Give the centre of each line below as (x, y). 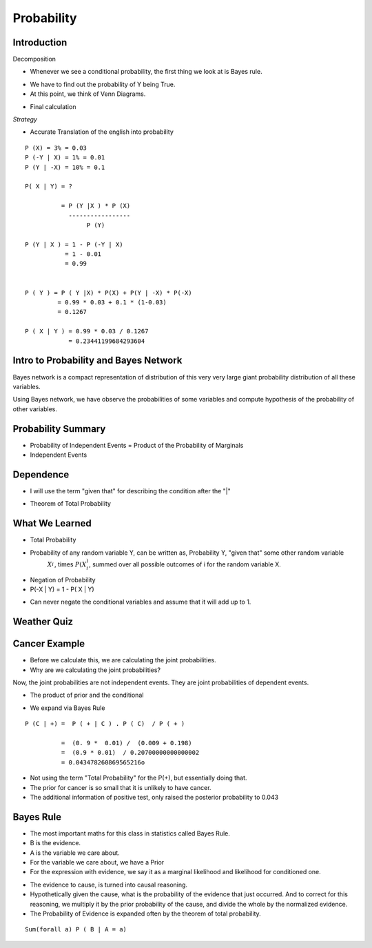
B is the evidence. (55, 843)
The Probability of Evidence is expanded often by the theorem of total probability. (145, 914)
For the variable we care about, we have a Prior (97, 862)
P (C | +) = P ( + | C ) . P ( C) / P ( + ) (105, 724)
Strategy (25, 119)
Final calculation (53, 106)
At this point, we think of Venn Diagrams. (88, 94)
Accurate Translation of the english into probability (102, 132)
